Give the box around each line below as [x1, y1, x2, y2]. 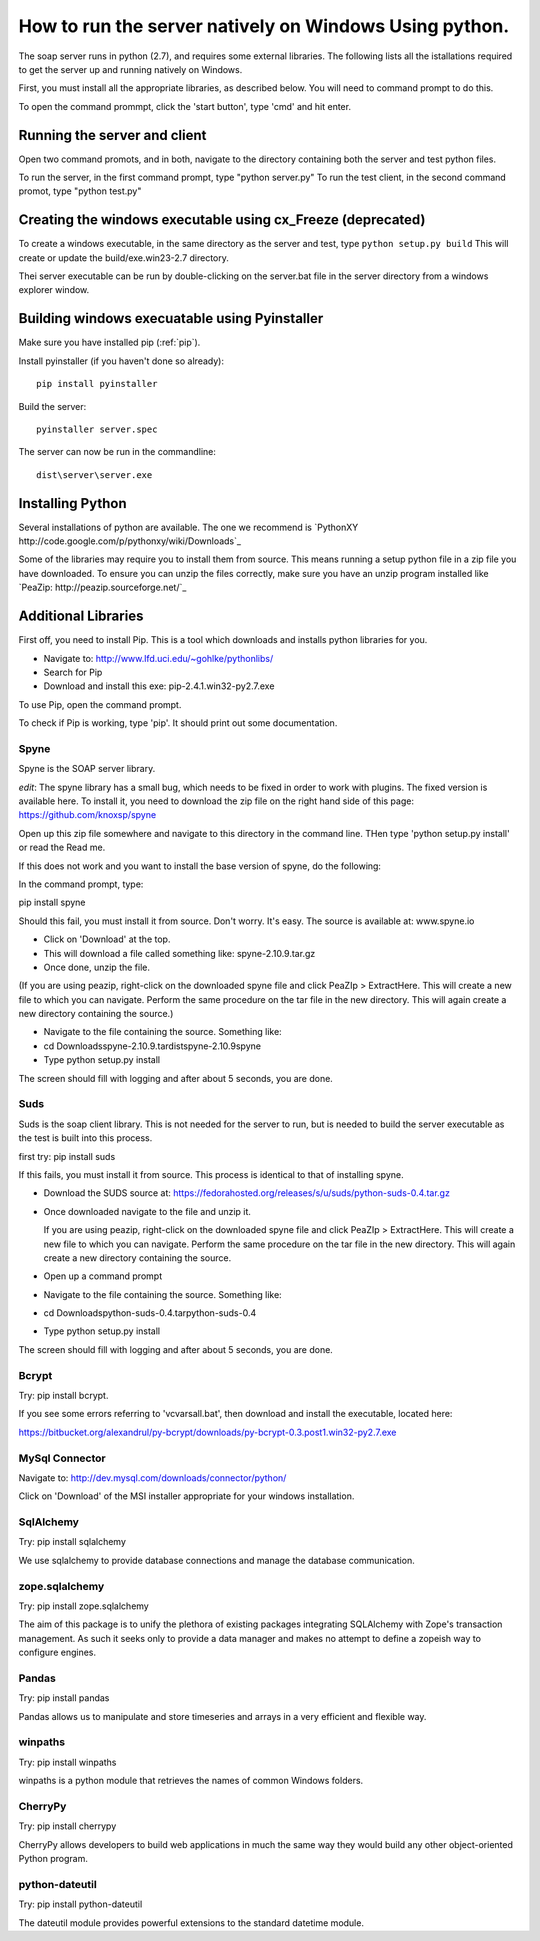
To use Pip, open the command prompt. [18, 698, 182, 710]
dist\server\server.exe [36, 469, 153, 480]
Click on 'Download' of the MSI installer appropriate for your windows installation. [18, 1490, 355, 1502]
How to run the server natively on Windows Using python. [18, 15, 510, 37]
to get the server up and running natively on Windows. [18, 63, 243, 75]
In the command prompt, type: [18, 878, 144, 890]
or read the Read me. [18, 841, 106, 854]
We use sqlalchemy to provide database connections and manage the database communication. [18, 1554, 415, 1566]
